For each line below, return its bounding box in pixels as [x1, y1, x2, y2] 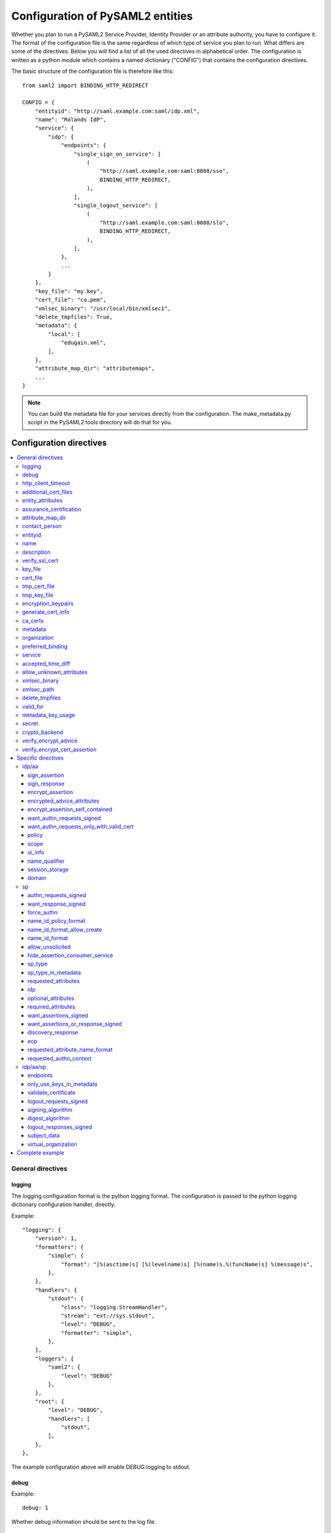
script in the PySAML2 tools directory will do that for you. [28, 419, 172, 426]
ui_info [28, 849, 45, 856]
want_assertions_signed [28, 1012, 88, 1019]
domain [28, 874, 47, 882]
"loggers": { [34, 1355, 74, 1362]
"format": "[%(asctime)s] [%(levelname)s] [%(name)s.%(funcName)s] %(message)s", [61, 1261, 313, 1267]
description [22, 548, 51, 556]
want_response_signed [28, 900, 86, 908]
